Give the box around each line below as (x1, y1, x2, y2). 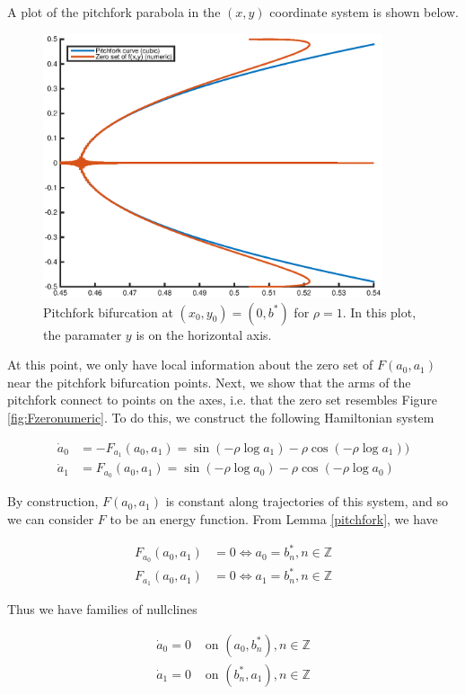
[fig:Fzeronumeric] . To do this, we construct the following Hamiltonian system (7, 407, 434, 426)
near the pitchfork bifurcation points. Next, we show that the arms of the (7, 372, 411, 391)
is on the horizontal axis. (136, 325, 272, 343)
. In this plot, (342, 302, 417, 321)
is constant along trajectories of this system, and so (165, 492, 449, 511)
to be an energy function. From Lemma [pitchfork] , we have (110, 509, 438, 528)
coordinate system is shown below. (269, 3, 459, 21)
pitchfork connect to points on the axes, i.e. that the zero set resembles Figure (7, 390, 438, 409)
